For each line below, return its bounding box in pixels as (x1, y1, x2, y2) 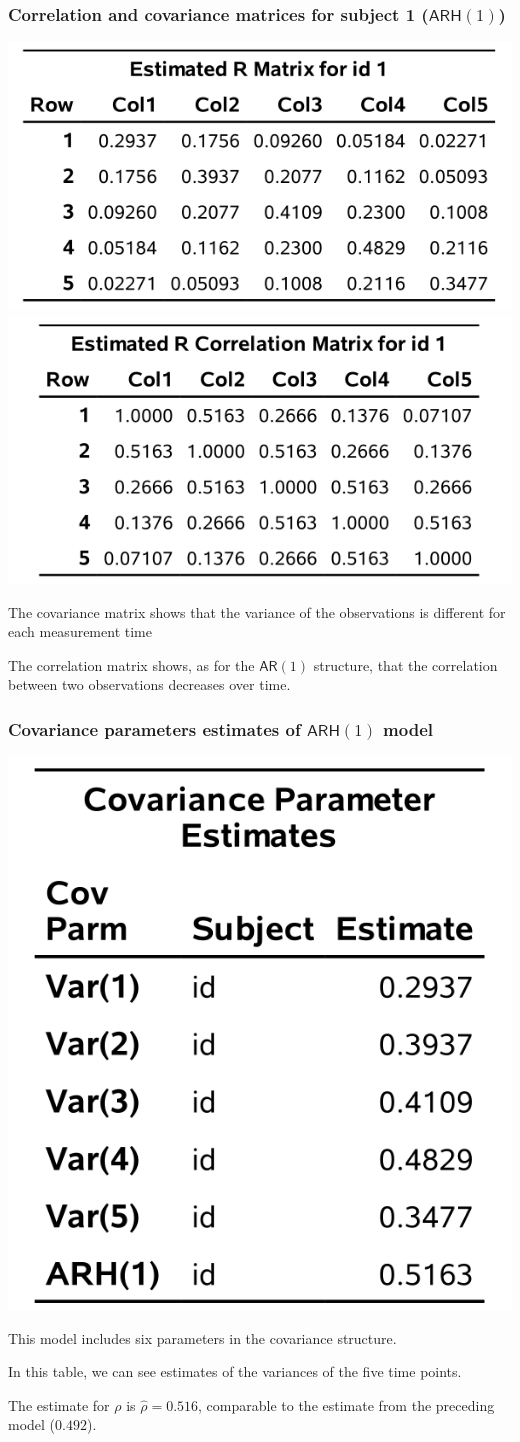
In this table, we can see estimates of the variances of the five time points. (8, 1361, 462, 1382)
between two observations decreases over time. (8, 674, 291, 695)
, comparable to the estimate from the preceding (198, 1394, 495, 1415)
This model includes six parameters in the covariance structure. (8, 1327, 397, 1348)
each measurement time (8, 621, 152, 642)
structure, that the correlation (313, 654, 498, 675)
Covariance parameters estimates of (8, 716, 301, 741)
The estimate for (8, 1394, 110, 1415)
